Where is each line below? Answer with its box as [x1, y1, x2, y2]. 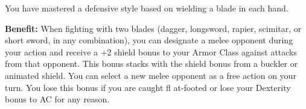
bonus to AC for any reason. [5, 93, 110, 105]
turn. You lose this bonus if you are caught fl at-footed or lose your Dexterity [5, 81, 291, 93]
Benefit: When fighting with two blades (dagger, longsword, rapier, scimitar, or [5, 22, 302, 34]
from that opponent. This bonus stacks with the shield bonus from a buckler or [5, 57, 298, 70]
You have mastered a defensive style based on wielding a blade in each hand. [5, 2, 288, 14]
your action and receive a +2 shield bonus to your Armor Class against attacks [5, 45, 298, 58]
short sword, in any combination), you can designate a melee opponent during [5, 34, 293, 46]
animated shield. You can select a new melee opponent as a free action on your [5, 69, 296, 81]
